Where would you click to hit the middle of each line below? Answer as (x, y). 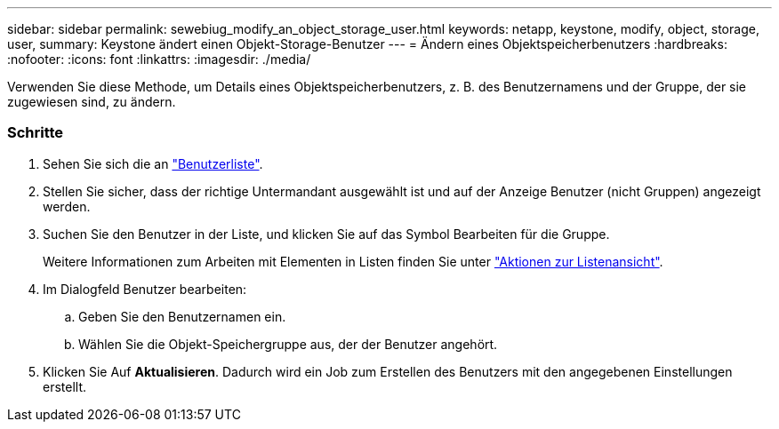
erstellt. (65, 386)
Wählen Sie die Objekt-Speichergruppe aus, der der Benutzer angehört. (288, 344)
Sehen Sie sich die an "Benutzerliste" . (153, 163)
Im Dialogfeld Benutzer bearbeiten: (145, 289)
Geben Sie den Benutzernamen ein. (182, 316)
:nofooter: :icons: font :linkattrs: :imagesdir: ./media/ (159, 59)
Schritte (36, 133)
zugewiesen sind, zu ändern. (92, 102)
